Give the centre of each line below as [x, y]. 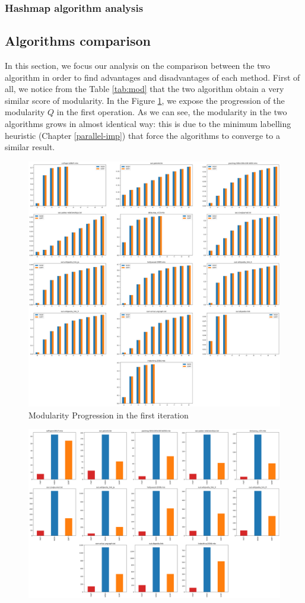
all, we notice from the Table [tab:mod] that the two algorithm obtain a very [144, 89]
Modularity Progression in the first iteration [109, 415]
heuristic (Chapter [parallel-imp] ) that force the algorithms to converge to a [142, 135]
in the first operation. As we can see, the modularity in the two [172, 112]
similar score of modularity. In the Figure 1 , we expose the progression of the [145, 100]
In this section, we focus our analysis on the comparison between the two [137, 66]
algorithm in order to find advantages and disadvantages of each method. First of [152, 77]
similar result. [30, 147]
